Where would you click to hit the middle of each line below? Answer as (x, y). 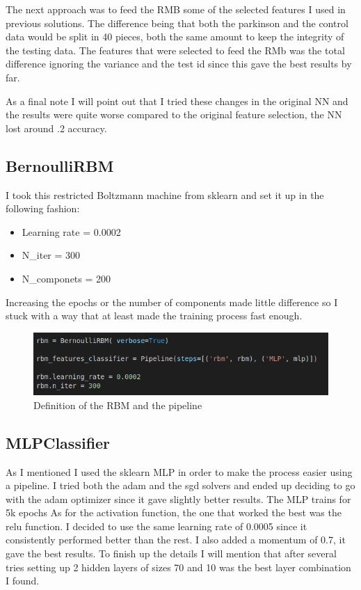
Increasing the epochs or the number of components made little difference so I (172, 302)
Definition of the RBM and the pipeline (118, 405)
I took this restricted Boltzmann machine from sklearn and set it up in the (165, 194)
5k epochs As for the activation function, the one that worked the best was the (174, 512)
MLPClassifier (58, 442)
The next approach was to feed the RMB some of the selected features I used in (176, 9)
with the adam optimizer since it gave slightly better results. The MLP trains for (178, 499)
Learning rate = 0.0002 (71, 231)
